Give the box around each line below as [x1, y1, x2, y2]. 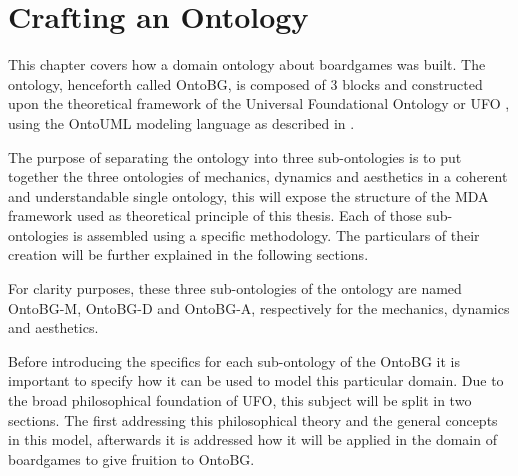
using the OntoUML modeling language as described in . [8, 112, 355, 133]
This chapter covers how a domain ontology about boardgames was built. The [8, 54, 486, 75]
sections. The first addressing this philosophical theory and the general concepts [8, 409, 498, 430]
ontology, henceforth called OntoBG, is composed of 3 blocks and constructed [8, 73, 483, 94]
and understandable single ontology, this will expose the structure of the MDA [8, 185, 489, 206]
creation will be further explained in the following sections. [8, 244, 369, 265]
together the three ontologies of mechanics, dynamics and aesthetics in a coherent [8, 166, 508, 187]
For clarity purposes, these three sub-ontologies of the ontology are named [8, 278, 462, 299]
